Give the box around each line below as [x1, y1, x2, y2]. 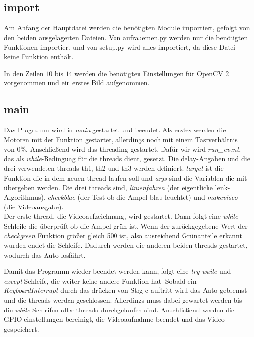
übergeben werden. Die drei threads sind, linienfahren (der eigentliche [4, 182, 213, 192]
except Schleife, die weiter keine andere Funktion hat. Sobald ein [4, 275, 197, 285]
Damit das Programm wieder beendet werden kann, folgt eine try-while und [4, 266, 231, 276]
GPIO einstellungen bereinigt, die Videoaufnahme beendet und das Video [4, 314, 225, 324]
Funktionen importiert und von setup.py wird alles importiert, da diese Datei [4, 42, 235, 52]
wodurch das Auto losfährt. [4, 249, 86, 259]
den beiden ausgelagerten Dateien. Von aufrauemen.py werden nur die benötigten [4, 32, 248, 42]
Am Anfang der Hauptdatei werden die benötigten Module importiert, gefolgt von [4, 23, 250, 33]
